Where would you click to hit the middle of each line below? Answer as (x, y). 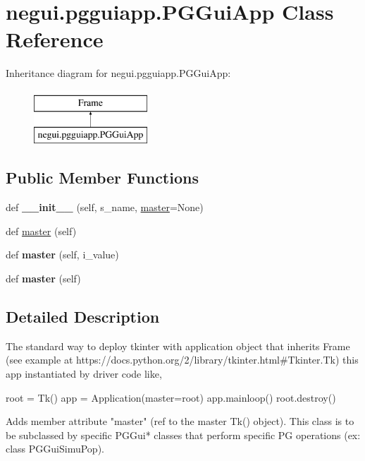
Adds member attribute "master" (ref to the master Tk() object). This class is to (180, 421)
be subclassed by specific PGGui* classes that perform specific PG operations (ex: (183, 435)
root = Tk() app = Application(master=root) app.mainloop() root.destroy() (171, 397)
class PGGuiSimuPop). (55, 449)
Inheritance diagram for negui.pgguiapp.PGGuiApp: (118, 73)
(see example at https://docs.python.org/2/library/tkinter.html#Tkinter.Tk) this (182, 360)
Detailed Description (83, 317)
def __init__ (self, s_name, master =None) (105, 207)
